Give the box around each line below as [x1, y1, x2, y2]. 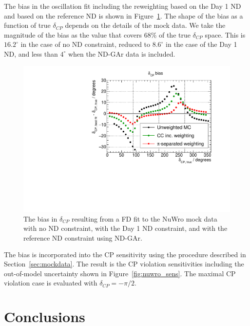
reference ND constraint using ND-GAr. [23, 233, 142, 243]
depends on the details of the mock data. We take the [65, 20, 226, 30]
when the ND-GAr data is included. [68, 48, 175, 59]
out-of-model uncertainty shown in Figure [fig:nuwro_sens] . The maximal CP [4, 268, 236, 278]
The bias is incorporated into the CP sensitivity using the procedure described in [4, 249, 246, 259]
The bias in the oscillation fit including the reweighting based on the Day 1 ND [4, 1, 241, 11]
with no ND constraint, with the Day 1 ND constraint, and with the [23, 223, 228, 233]
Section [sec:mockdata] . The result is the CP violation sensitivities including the [4, 259, 244, 269]
